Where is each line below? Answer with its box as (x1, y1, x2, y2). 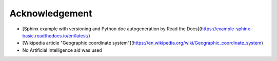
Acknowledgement (9, 8, 92, 19)
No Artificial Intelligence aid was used (22, 47, 102, 53)
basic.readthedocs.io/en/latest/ (22, 32, 89, 38)
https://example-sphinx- (201, 26, 252, 32)
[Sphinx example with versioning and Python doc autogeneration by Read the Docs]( (22, 26, 201, 32)
